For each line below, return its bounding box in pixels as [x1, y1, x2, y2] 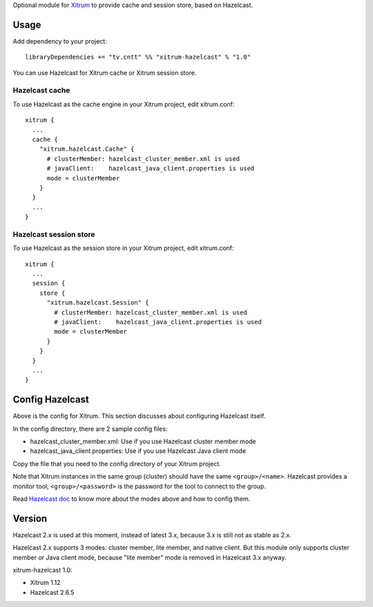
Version [12, 512, 48, 524]
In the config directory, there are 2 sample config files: [12, 425, 168, 433]
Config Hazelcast [12, 394, 89, 405]
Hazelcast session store [12, 229, 96, 239]
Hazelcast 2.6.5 [30, 588, 75, 597]
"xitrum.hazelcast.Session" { [46, 299, 149, 307]
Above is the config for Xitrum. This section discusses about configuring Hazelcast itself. [12, 412, 266, 421]
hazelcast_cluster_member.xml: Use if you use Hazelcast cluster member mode [30, 437, 257, 445]
